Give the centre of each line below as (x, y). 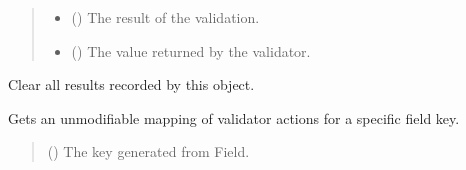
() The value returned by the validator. (191, 50)
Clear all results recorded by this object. (131, 84)
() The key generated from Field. (148, 151)
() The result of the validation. (165, 17)
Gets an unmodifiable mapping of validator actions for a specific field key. (234, 117)
